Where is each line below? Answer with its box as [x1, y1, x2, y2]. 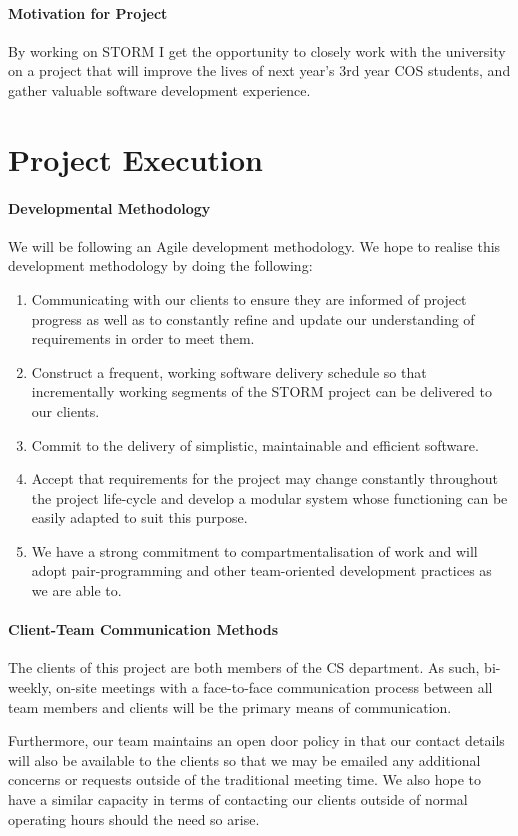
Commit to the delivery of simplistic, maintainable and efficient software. [31, 434, 479, 455]
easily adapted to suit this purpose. [31, 507, 248, 528]
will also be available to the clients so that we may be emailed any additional [8, 749, 481, 770]
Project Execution [8, 138, 263, 179]
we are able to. [31, 580, 122, 601]
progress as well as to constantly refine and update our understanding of [31, 308, 475, 329]
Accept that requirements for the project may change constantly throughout [31, 468, 499, 489]
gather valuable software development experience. [8, 79, 311, 100]
